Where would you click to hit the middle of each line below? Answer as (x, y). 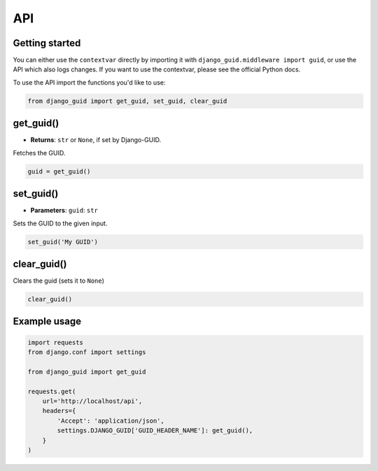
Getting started (47, 43)
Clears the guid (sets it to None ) (59, 281)
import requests (56, 342)
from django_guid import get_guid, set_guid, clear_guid (127, 101)
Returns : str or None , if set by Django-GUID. (96, 140)
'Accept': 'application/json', (111, 421)
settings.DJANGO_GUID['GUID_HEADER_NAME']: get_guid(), (155, 431)
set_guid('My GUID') (63, 242)
